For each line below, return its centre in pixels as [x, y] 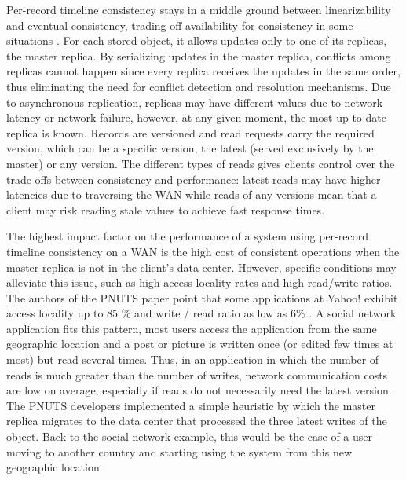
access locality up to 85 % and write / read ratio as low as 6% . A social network [201, 313]
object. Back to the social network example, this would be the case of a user [190, 436]
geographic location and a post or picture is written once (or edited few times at [200, 344]
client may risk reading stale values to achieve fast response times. [166, 209]
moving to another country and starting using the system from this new [179, 451]
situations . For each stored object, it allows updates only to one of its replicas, [197, 40]
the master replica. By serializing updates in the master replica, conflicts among [199, 55]
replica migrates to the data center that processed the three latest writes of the [197, 421]
